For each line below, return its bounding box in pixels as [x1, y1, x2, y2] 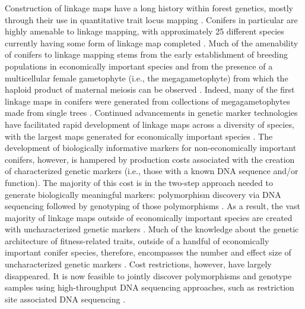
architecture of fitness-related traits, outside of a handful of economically [5, 234, 269, 247]
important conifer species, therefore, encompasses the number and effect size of [5, 246, 291, 258]
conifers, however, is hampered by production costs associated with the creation [5, 153, 295, 165]
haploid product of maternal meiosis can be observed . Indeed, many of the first [5, 83, 295, 96]
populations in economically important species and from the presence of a [5, 59, 273, 72]
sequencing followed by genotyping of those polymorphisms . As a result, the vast [5, 200, 300, 212]
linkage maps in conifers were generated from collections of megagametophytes [5, 94, 290, 107]
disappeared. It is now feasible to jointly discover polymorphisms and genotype [5, 269, 292, 282]
